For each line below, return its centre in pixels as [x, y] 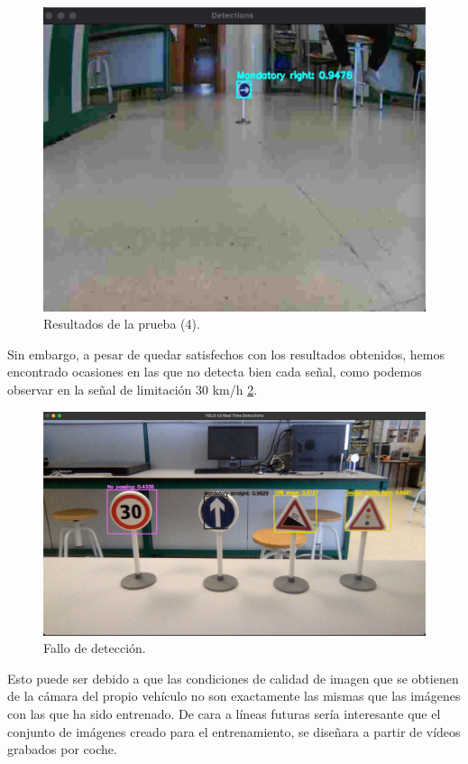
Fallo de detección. [95, 648]
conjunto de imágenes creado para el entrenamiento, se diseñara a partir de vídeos [234, 731]
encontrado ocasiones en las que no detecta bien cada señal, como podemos [215, 372]
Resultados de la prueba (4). [122, 324]
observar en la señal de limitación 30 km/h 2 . [133, 389]
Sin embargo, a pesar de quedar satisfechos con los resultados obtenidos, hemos [226, 354]
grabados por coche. [62, 749]
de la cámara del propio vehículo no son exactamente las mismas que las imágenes [234, 696]
